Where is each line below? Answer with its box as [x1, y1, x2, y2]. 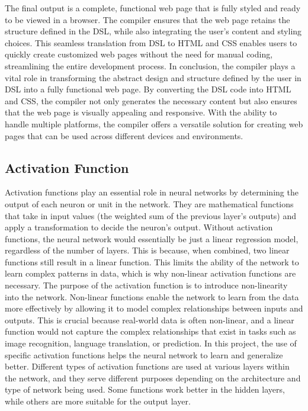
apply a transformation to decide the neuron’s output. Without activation [5, 221, 273, 233]
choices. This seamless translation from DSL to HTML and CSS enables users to [5, 36, 297, 49]
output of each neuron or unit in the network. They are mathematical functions [5, 197, 294, 210]
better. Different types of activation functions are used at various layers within [5, 360, 290, 373]
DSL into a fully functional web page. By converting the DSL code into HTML [5, 83, 291, 95]
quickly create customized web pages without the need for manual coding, [5, 48, 273, 60]
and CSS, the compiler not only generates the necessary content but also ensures [5, 94, 297, 107]
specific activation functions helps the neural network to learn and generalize [5, 348, 283, 361]
